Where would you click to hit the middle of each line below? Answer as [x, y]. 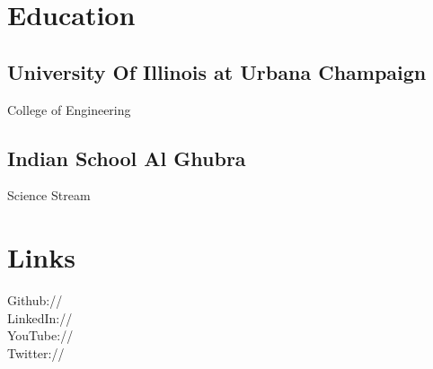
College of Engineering [69, 109]
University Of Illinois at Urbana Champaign [217, 71]
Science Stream [49, 195]
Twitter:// [36, 352]
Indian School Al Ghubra [127, 158]
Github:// [35, 300]
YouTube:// [40, 335]
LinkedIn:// [40, 317]
